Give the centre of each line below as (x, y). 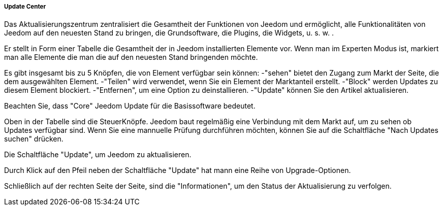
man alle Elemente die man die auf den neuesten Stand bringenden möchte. (131, 57)
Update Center (25, 7)
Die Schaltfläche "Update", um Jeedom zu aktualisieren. (98, 155)
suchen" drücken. (34, 139)
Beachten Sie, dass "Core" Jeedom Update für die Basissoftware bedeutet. (130, 106)
